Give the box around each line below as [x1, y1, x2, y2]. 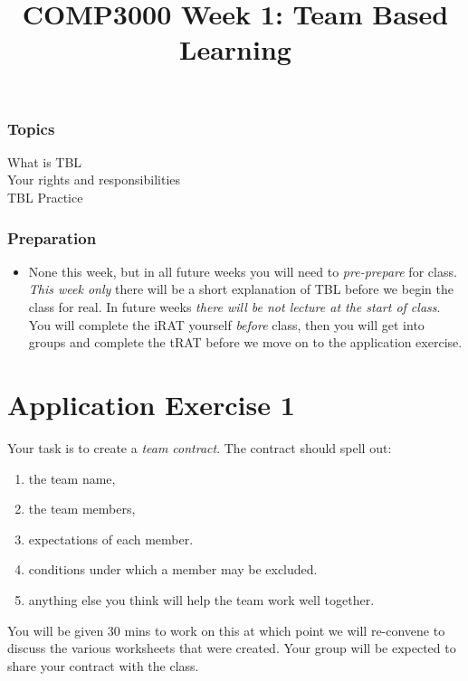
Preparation [7, 226, 97, 249]
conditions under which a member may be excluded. [28, 560, 318, 579]
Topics [7, 117, 55, 139]
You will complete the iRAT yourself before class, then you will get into [28, 315, 425, 334]
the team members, [28, 499, 136, 518]
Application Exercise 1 [7, 386, 295, 423]
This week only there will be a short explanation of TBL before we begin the [28, 279, 454, 298]
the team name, [28, 468, 116, 487]
